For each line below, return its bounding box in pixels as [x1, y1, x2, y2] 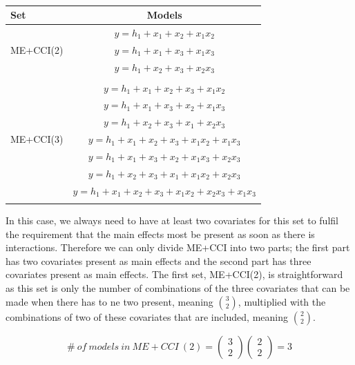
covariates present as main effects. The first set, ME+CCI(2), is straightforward [6, 267, 343, 282]
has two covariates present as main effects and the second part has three [6, 253, 311, 268]
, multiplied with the [238, 294, 326, 308]
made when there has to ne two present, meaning [6, 294, 213, 308]
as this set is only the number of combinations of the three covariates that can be [6, 281, 350, 295]
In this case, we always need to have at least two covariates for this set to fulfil [6, 213, 338, 228]
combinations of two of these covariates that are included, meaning [6, 309, 289, 324]
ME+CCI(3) [10, 132, 64, 146]
